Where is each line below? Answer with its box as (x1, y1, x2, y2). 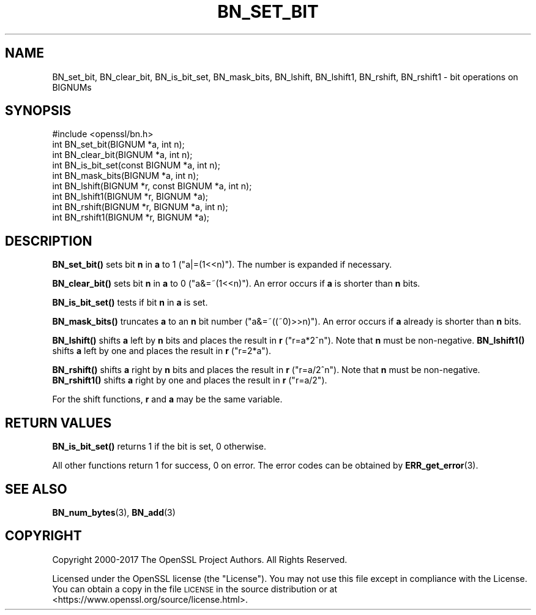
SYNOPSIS (5, 103, 72, 119)
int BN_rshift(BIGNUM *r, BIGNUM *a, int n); (52, 202, 228, 213)
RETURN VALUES (5, 415, 112, 431)
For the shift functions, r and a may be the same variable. (52, 394, 283, 405)
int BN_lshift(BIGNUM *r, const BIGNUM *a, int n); (52, 181, 252, 192)
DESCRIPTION (5, 233, 92, 249)
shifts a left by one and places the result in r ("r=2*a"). (52, 345, 272, 357)
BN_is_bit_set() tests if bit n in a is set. (52, 297, 208, 308)
